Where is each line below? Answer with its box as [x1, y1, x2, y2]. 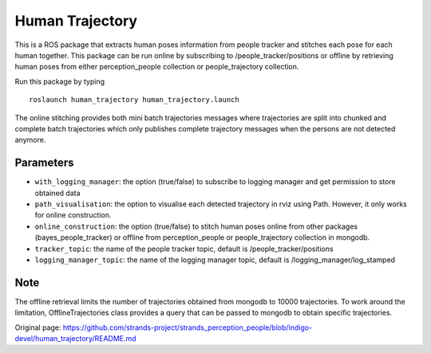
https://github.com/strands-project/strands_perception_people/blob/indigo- [62, 323, 313, 332]
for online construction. [34, 210, 112, 220]
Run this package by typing [14, 76, 105, 86]
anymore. [14, 135, 46, 145]
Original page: [14, 323, 61, 332]
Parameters [14, 156, 74, 170]
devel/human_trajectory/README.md [14, 334, 136, 343]
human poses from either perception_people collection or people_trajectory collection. [14, 62, 299, 72]
